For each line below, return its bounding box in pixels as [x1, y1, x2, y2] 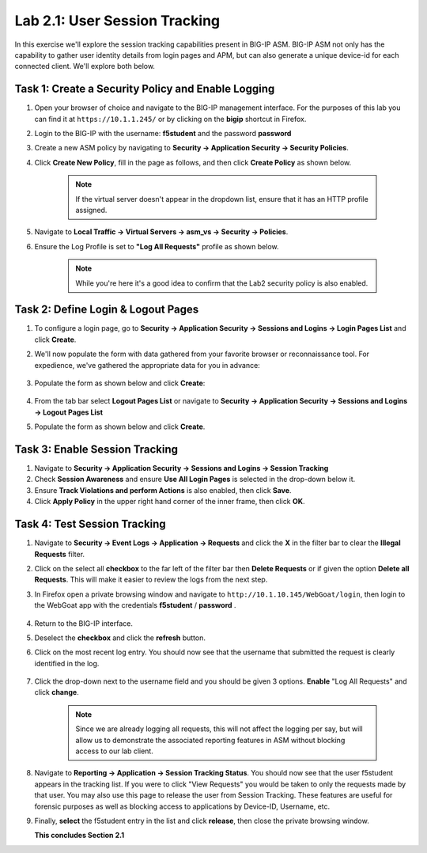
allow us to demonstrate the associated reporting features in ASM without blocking [75, 735, 346, 745]
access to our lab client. [75, 746, 153, 756]
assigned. [75, 205, 108, 214]
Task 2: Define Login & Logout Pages [14, 303, 199, 317]
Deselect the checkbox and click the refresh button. [34, 633, 206, 643]
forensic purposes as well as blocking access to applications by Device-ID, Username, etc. [34, 802, 331, 811]
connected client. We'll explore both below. [14, 62, 156, 71]
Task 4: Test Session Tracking [14, 517, 166, 531]
